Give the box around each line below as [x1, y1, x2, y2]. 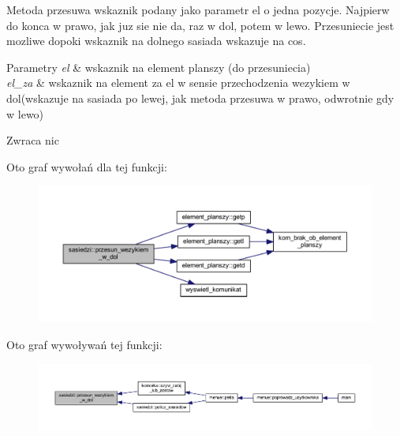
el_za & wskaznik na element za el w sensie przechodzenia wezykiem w [6, 74, 350, 91]
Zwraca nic [6, 132, 59, 148]
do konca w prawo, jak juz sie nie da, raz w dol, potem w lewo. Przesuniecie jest [6, 17, 394, 33]
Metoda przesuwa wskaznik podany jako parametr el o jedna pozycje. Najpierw [6, 2, 390, 17]
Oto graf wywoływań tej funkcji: [6, 336, 163, 353]
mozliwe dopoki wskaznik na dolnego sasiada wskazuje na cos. [6, 32, 306, 49]
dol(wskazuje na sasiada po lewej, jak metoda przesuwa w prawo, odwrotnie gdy [6, 89, 394, 106]
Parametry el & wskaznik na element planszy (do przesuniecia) [6, 58, 311, 75]
